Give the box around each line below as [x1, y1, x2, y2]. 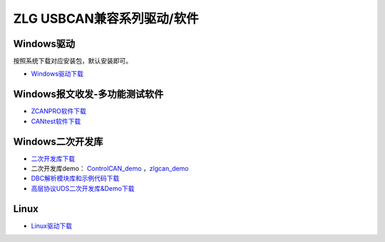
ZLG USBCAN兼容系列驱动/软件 [13, 11, 199, 26]
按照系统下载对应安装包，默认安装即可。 [13, 57, 132, 65]
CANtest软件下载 [31, 117, 81, 125]
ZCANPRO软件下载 [31, 107, 87, 115]
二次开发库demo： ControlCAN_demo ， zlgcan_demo [31, 164, 189, 173]
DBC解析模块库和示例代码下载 [31, 174, 120, 183]
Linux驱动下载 [31, 221, 73, 230]
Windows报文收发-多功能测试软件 [13, 88, 164, 100]
